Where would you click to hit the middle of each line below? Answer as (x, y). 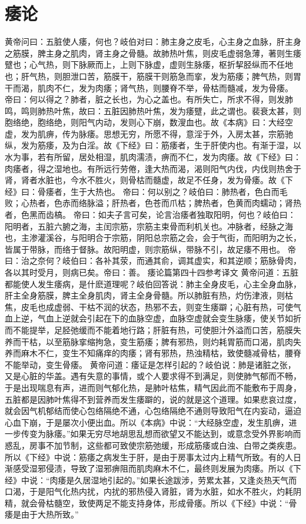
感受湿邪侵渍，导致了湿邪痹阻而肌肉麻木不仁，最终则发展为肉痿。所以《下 (157, 468)
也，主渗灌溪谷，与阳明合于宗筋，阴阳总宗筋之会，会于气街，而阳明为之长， (153, 238)
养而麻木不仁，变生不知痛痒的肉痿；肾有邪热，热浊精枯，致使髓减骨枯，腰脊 (153, 353)
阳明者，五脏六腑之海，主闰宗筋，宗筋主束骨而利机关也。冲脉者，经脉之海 (149, 226)
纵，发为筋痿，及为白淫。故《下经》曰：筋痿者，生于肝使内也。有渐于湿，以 (153, 145)
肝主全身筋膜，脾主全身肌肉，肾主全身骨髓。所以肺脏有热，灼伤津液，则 (145, 295)
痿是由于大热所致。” (42, 514)
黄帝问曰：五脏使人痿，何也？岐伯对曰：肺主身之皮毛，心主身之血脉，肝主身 (153, 42)
